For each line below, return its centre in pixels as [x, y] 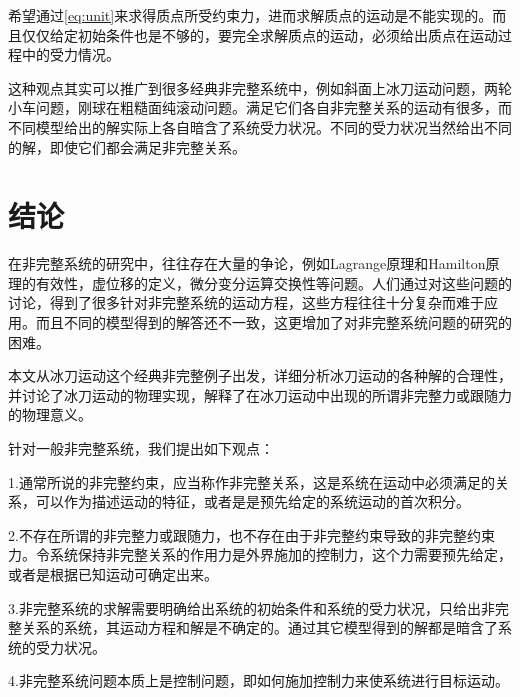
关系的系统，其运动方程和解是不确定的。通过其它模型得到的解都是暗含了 [259, 627]
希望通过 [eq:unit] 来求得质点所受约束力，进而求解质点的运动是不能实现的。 [250, 15]
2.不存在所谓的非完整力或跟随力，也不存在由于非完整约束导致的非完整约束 [251, 534]
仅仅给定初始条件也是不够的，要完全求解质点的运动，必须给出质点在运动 [259, 34]
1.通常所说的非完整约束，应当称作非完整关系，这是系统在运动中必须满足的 [251, 481]
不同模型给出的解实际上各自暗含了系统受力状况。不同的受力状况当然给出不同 [260, 126]
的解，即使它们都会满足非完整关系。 [127, 146]
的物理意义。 [50, 414]
